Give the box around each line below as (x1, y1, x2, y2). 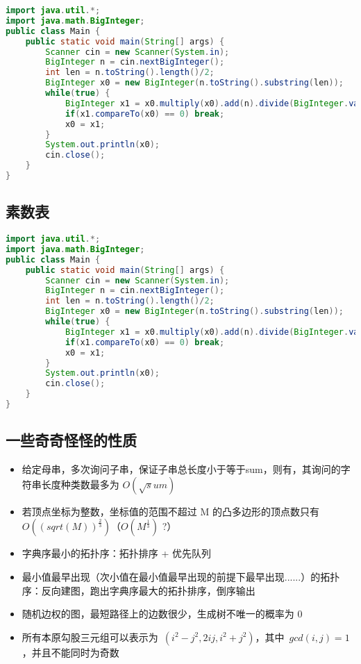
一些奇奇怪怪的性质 (6, 429, 137, 451)
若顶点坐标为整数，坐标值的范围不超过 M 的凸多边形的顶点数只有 (22, 504, 319, 518)
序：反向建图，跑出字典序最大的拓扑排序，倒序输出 (22, 583, 255, 597)
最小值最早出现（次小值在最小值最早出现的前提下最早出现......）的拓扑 (22, 569, 340, 583)
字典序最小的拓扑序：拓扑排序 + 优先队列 (22, 546, 212, 561)
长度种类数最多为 (41, 476, 119, 491)
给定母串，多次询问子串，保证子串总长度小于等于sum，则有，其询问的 (22, 462, 341, 476)
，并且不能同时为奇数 (22, 645, 119, 659)
